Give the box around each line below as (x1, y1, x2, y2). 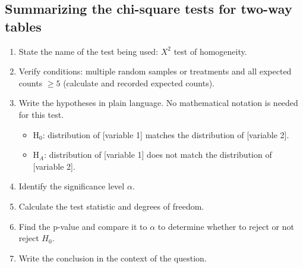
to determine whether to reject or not (157, 220, 294, 232)
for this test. (18, 108, 64, 120)
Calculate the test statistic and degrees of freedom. (18, 200, 204, 212)
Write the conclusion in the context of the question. (18, 251, 207, 264)
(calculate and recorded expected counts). (63, 76, 215, 89)
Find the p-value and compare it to (18, 220, 147, 232)
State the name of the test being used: (18, 45, 159, 57)
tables (5, 17, 42, 35)
